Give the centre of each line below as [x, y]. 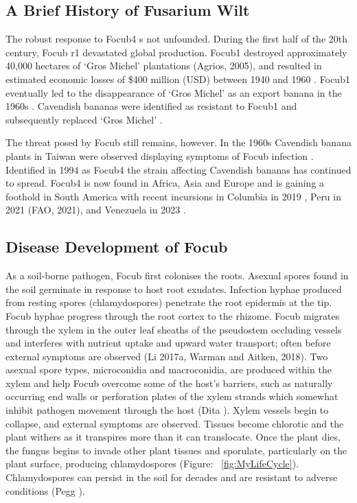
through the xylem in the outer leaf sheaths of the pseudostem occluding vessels [174, 329]
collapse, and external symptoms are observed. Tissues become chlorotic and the [175, 423]
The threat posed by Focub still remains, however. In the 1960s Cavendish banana [178, 142]
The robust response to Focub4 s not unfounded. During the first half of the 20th [177, 39]
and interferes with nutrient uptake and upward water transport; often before [168, 343]
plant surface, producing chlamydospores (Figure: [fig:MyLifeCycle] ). [152, 464]
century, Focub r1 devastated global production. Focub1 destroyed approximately [176, 52]
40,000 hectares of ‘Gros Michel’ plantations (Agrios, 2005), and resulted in [164, 66]
